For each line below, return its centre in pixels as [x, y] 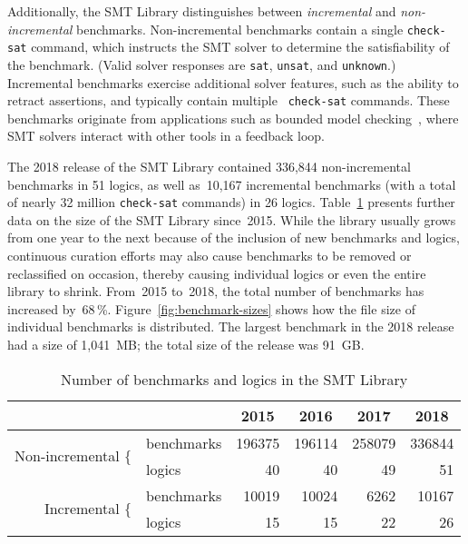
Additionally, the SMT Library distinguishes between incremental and [202, 11]
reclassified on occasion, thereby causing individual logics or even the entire [217, 273]
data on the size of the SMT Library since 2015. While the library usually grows [232, 219]
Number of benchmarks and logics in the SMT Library [234, 379]
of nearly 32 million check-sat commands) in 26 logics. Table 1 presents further [231, 202]
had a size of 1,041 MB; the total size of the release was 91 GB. [186, 344]
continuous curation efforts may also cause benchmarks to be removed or [210, 256]
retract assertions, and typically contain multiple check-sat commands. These [229, 100]
